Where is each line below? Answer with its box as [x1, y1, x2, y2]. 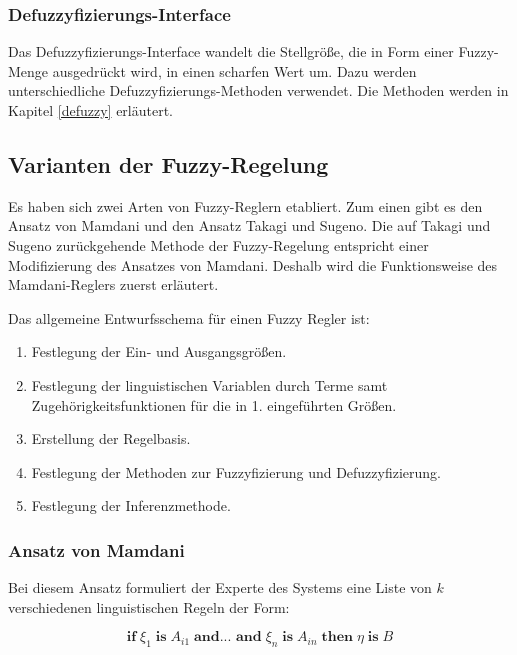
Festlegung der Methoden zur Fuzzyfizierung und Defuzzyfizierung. [31, 461, 442, 482]
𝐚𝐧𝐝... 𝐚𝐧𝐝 [194, 630, 262, 645]
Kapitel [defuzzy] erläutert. [8, 100, 174, 120]
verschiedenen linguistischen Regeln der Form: [8, 596, 290, 617]
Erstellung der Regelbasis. [31, 428, 191, 449]
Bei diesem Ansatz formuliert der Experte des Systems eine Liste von [8, 577, 432, 598]
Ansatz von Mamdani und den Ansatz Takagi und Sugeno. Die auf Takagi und [8, 215, 491, 236]
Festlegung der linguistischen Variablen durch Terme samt [31, 374, 388, 395]
